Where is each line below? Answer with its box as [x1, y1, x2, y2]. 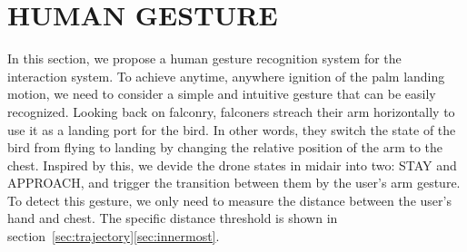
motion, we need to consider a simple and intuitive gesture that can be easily [7, 84, 436, 103]
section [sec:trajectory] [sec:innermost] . [7, 227, 220, 246]
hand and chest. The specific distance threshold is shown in [7, 208, 338, 228]
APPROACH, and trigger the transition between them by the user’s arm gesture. [7, 173, 461, 192]
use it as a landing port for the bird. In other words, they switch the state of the [7, 120, 456, 139]
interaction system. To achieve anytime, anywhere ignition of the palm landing [7, 66, 445, 85]
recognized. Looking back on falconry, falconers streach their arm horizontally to [7, 102, 455, 121]
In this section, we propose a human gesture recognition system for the [7, 49, 402, 68]
